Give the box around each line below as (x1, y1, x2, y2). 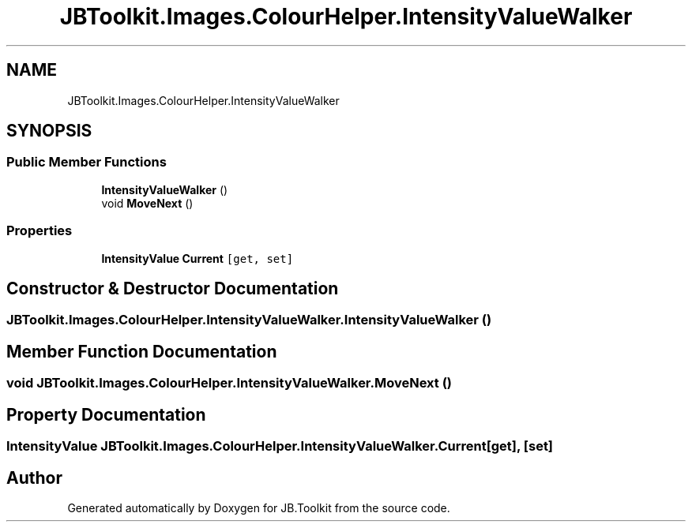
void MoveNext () (101, 196, 194, 210)
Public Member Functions (6, 154, 167, 170)
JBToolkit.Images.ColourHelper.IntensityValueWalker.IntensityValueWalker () (6, 312, 492, 328)
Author (6, 467, 62, 488)
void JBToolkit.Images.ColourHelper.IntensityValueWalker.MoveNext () (6, 375, 453, 391)
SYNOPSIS (6, 121, 92, 141)
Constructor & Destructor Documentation (6, 278, 339, 298)
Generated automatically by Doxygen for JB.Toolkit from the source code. (67, 500, 450, 515)
